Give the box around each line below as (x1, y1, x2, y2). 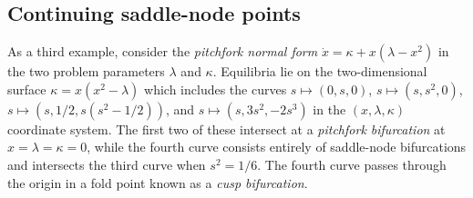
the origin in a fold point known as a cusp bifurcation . (7, 173, 308, 192)
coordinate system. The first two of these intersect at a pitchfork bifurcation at (7, 119, 446, 138)
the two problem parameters (7, 62, 165, 81)
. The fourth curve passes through (257, 154, 447, 173)
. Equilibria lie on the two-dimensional (212, 62, 427, 81)
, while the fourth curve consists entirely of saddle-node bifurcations (87, 137, 467, 156)
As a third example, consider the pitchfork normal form (7, 42, 318, 61)
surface (7, 79, 46, 98)
